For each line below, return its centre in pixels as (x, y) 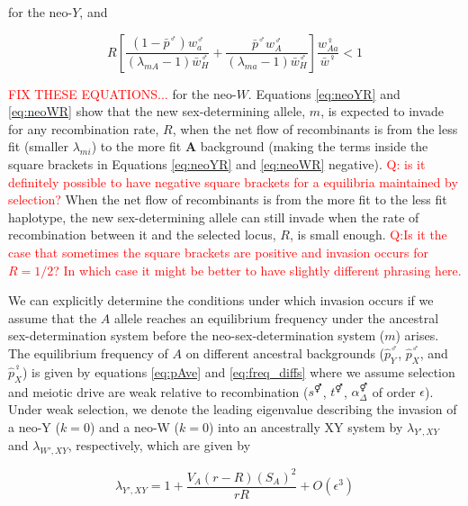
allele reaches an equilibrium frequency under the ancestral (276, 317)
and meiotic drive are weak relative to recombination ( (158, 391)
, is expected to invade (382, 111)
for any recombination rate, (84, 128)
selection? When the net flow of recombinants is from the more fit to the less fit (228, 199)
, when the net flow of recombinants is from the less (315, 128)
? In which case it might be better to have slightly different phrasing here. (257, 270)
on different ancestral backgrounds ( (285, 352)
